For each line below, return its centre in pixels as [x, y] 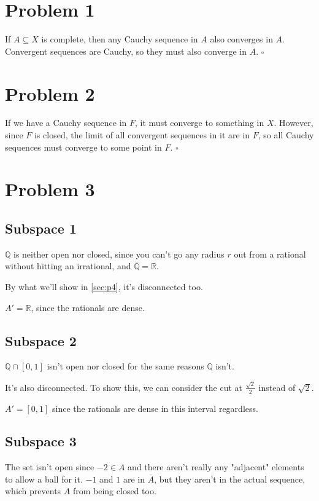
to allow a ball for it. [44, 479]
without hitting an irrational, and [68, 266]
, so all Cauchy [286, 135]
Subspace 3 [41, 441]
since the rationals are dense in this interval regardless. [155, 408]
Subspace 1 [41, 228]
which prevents [33, 491]
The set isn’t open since [50, 467]
